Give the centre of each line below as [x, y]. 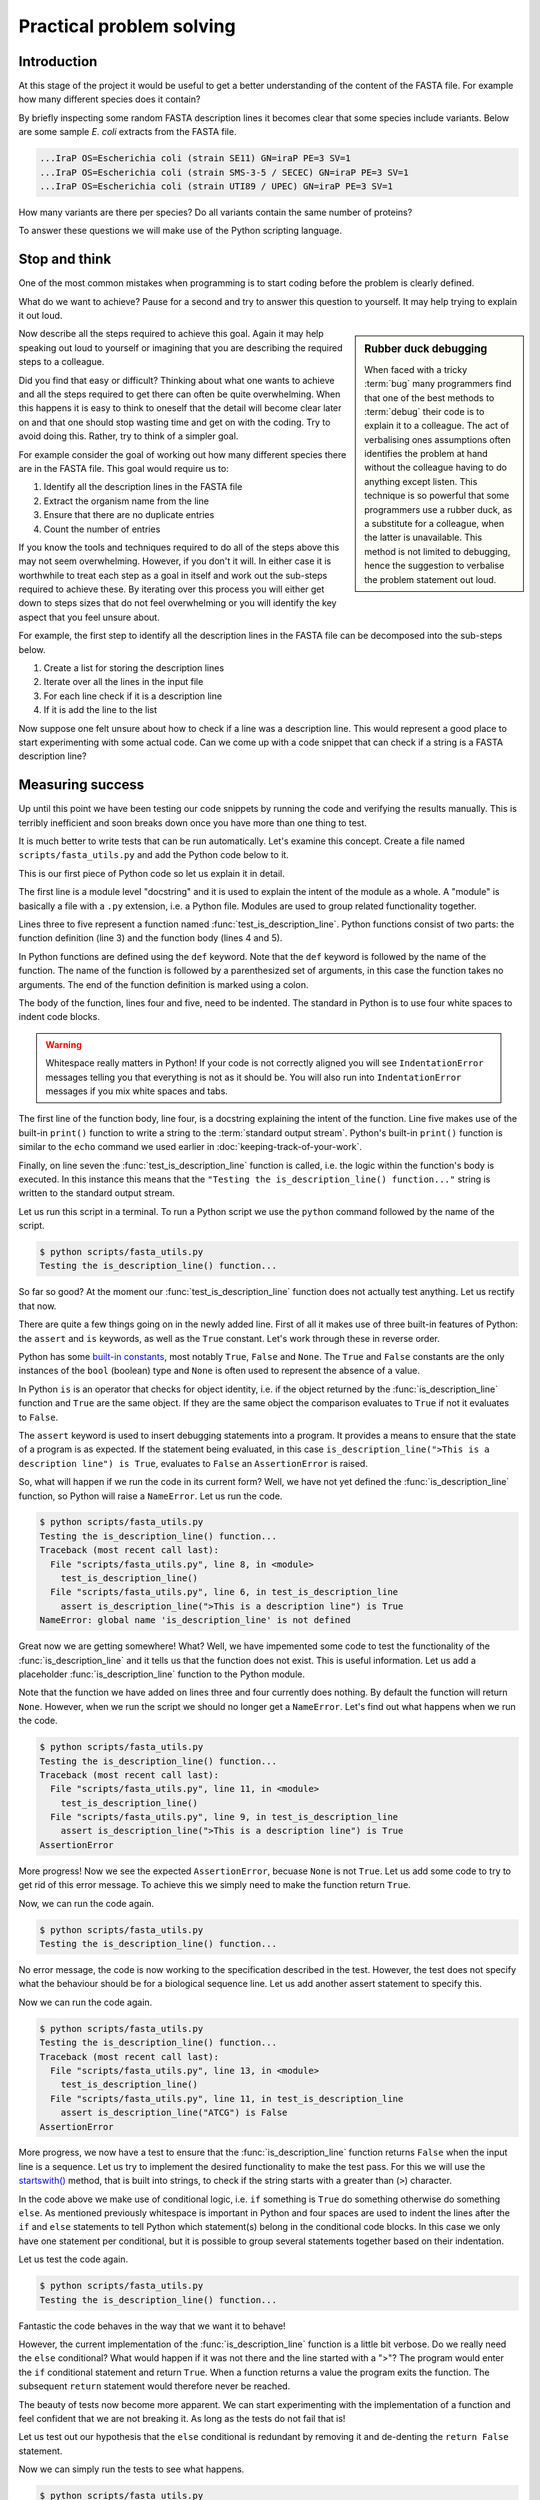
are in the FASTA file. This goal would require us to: [123, 468]
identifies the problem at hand [426, 454]
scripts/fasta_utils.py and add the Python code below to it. [153, 855]
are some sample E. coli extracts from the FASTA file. [127, 132]
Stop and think [65, 259]
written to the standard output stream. [96, 1193]
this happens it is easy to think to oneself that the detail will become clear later [180, 408]
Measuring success [81, 785]
